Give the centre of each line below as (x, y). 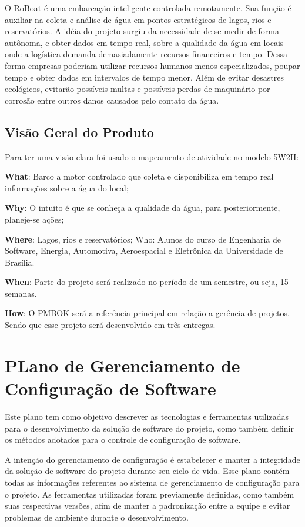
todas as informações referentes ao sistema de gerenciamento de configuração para (152, 482)
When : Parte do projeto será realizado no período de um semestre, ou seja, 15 (147, 282)
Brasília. (20, 262)
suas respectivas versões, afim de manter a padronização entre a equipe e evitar (148, 506)
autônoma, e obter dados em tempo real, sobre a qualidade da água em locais (144, 42)
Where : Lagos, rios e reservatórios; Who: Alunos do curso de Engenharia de (143, 239)
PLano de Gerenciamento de (123, 365)
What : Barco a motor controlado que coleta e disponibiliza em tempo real (139, 176)
